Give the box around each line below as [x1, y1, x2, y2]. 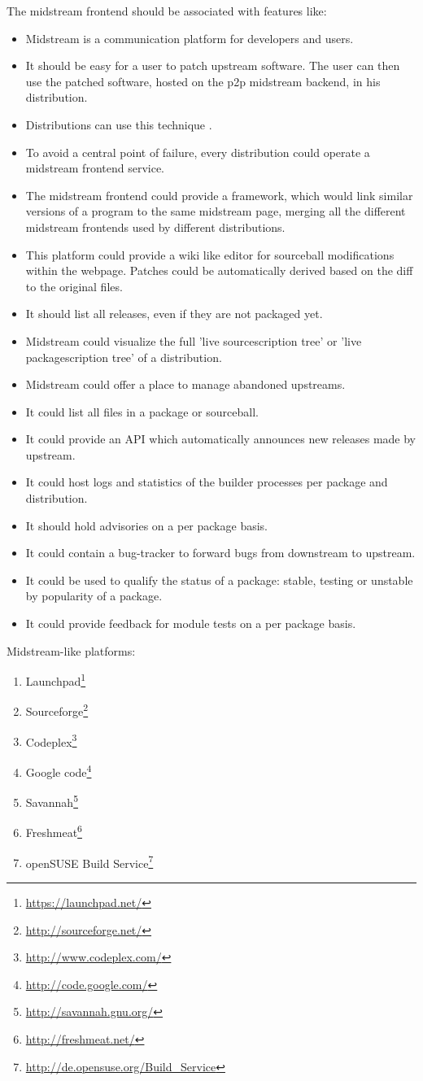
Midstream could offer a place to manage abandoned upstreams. [25, 376, 346, 393]
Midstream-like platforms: [7, 642, 136, 659]
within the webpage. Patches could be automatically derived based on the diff [25, 262, 413, 279]
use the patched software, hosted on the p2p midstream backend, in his [25, 72, 381, 89]
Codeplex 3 [25, 730, 77, 750]
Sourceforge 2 [25, 700, 89, 720]
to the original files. [25, 277, 123, 294]
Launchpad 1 [25, 670, 86, 689]
